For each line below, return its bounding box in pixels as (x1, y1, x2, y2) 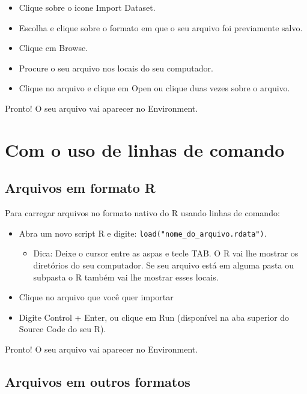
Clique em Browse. (19, 41, 88, 54)
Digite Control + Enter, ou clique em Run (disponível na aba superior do (19, 311, 290, 323)
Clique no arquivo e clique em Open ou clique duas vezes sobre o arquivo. (19, 82, 290, 94)
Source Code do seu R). (19, 323, 106, 335)
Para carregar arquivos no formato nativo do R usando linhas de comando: (5, 207, 280, 219)
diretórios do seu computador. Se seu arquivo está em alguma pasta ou (33, 258, 294, 271)
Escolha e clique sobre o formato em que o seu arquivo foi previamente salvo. (19, 21, 303, 34)
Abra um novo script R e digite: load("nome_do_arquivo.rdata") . (19, 226, 267, 239)
